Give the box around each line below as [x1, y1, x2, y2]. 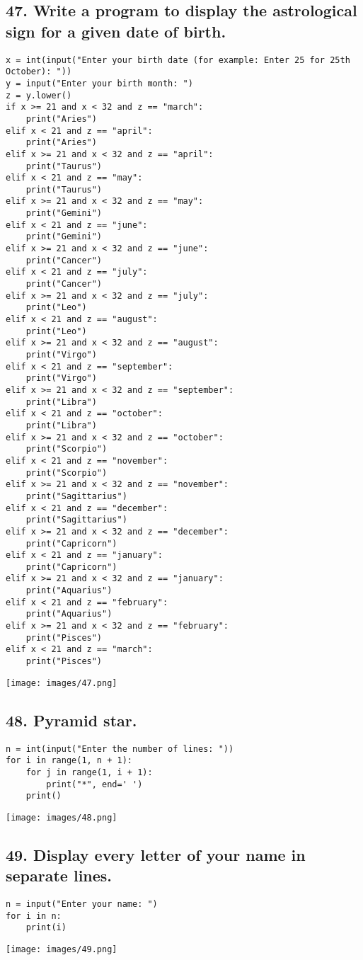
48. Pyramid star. [6, 709, 137, 731]
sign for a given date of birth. [6, 20, 226, 42]
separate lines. [6, 864, 113, 886]
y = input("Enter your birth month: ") [6, 78, 193, 88]
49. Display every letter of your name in [6, 843, 306, 865]
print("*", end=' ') [46, 779, 143, 789]
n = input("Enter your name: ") [6, 899, 158, 910]
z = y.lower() [6, 90, 72, 101]
